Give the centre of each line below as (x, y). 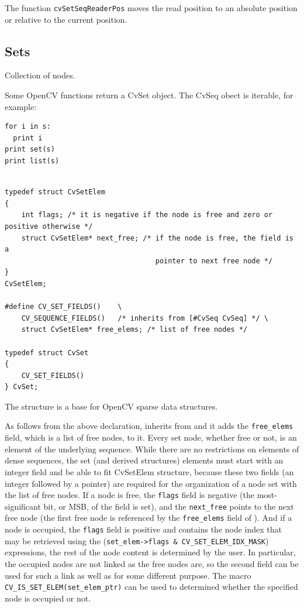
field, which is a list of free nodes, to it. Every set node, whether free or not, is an (151, 437)
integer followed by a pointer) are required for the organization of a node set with (151, 483)
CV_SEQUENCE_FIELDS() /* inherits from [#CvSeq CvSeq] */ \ (145, 318)
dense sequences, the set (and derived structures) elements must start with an (144, 460)
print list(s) (32, 161)
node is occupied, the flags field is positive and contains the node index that (144, 529)
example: (21, 106)
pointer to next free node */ (214, 261)
